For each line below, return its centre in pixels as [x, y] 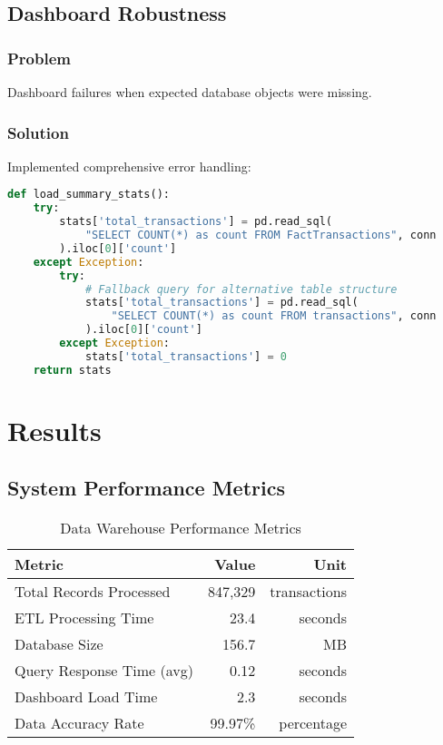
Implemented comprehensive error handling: [129, 166]
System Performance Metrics [146, 488]
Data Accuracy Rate [79, 723]
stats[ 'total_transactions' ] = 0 [186, 356]
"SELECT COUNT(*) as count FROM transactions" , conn [274, 316]
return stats [72, 370]
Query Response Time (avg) [104, 671]
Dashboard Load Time [86, 697]
